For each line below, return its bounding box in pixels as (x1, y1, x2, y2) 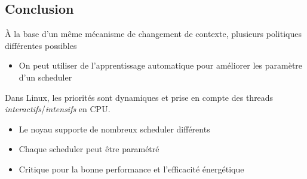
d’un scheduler (19, 70, 72, 83)
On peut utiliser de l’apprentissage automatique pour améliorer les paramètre (19, 59, 303, 72)
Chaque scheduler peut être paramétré (19, 143, 159, 155)
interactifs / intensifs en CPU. (5, 103, 110, 115)
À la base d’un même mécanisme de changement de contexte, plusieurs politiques (5, 27, 302, 40)
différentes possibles (5, 39, 77, 51)
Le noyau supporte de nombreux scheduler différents (19, 122, 210, 135)
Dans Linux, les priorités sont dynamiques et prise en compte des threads (5, 91, 274, 103)
